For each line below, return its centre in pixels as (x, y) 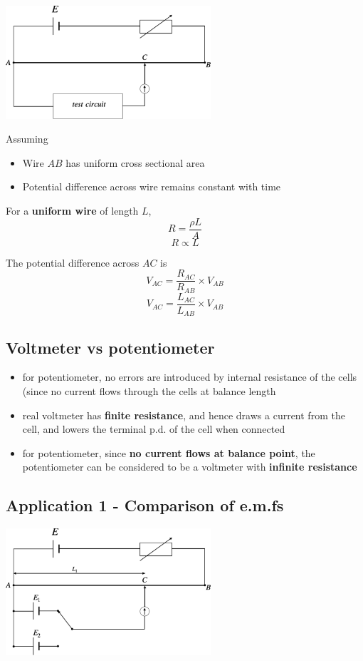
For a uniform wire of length (72, 210)
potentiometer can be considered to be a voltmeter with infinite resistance (190, 467)
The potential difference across (73, 262)
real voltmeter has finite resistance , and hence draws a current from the (184, 415)
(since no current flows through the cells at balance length (149, 391)
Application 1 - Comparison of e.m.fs (145, 505)
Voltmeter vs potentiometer (110, 347)
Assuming (27, 139)
